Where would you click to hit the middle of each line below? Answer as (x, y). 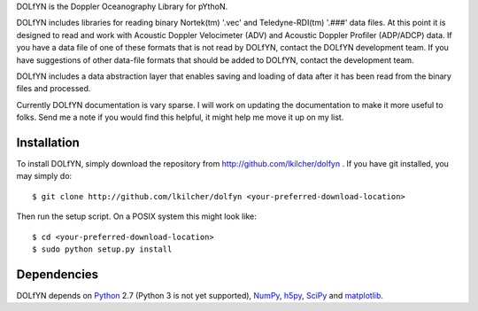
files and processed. (54, 89)
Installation (48, 142)
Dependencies (58, 274)
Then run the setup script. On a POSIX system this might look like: (136, 216)
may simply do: (44, 176)
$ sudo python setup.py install (102, 249)
